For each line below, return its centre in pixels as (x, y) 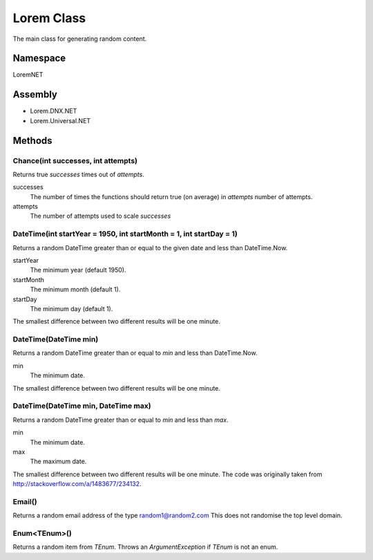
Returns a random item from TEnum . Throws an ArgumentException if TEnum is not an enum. (145, 547)
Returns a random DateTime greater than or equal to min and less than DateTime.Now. (135, 353)
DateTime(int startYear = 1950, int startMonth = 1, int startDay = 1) (125, 234)
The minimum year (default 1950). (78, 270)
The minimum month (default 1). (75, 290)
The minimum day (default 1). (71, 308)
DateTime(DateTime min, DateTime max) (82, 406)
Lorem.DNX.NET (54, 111)
